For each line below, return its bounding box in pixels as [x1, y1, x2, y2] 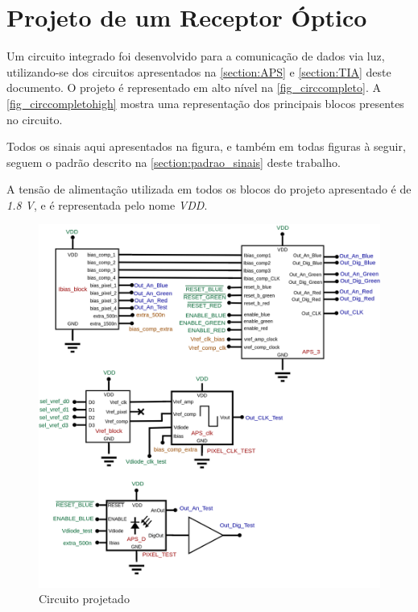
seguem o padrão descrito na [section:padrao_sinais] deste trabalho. [6, 153, 341, 170]
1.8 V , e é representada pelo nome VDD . [6, 196, 208, 213]
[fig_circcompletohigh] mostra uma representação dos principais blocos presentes [6, 94, 404, 111]
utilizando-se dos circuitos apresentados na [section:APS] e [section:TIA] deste [6, 63, 391, 80]
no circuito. [6, 110, 63, 127]
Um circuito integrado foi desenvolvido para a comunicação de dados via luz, [6, 48, 385, 65]
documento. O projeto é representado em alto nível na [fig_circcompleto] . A [6, 79, 381, 96]
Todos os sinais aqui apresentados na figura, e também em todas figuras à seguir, [6, 138, 406, 155]
